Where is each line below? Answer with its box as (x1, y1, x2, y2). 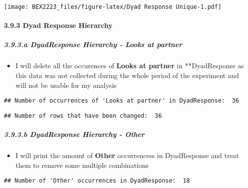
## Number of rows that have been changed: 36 (4, 112, 162, 119)
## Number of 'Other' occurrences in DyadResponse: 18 (4, 177, 190, 185)
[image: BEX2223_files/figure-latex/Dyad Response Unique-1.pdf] (4, 3, 222, 10)
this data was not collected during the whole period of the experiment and (15, 70, 239, 80)
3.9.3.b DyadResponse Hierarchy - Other (4, 129, 145, 139)
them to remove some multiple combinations (15, 160, 149, 170)
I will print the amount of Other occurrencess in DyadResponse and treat (15, 150, 239, 161)
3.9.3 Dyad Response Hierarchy (4, 20, 113, 30)
